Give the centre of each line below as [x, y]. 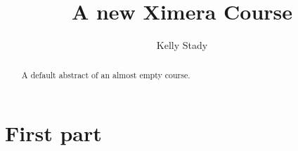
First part [53, 133]
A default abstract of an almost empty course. [106, 74]
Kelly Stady [182, 45]
